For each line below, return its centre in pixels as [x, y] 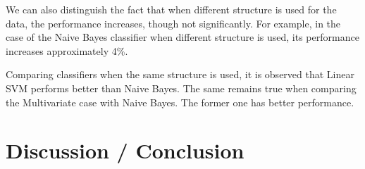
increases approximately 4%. [67, 50]
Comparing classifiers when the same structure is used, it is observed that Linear [180, 74]
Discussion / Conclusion [125, 150]
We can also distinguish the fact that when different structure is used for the [171, 9]
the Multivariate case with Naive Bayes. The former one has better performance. [180, 102]
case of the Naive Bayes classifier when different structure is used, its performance [182, 37]
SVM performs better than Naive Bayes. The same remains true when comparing [181, 88]
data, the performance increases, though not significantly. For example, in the [173, 23]
